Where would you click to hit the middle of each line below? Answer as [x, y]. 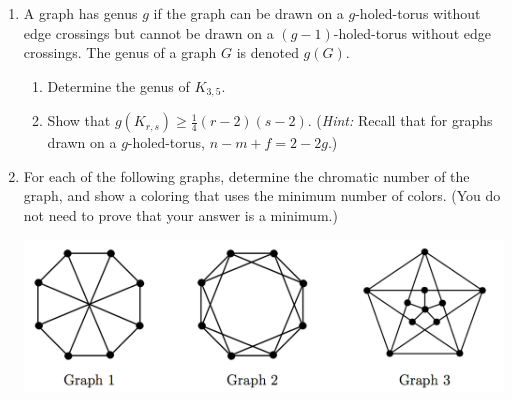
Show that [79, 120]
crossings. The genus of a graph [120, 52]
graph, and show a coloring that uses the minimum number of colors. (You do [262, 195]
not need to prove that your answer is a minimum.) [180, 215]
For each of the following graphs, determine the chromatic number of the [246, 175]
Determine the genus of [118, 85]
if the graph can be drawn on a [248, 13]
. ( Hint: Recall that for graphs [400, 120]
